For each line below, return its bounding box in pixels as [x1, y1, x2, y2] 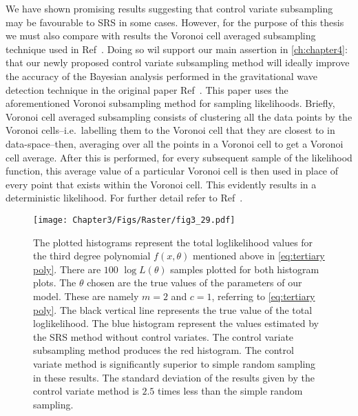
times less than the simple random [158, 384, 303, 398]
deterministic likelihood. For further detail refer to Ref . [6, 190, 243, 205]
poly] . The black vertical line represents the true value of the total [33, 302, 313, 317]
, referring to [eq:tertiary [211, 288, 315, 303]
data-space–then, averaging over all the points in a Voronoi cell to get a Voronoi [6, 136, 344, 150]
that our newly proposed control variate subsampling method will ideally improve [6, 55, 350, 70]
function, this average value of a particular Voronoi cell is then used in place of [6, 164, 339, 178]
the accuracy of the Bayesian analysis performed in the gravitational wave [6, 68, 317, 83]
